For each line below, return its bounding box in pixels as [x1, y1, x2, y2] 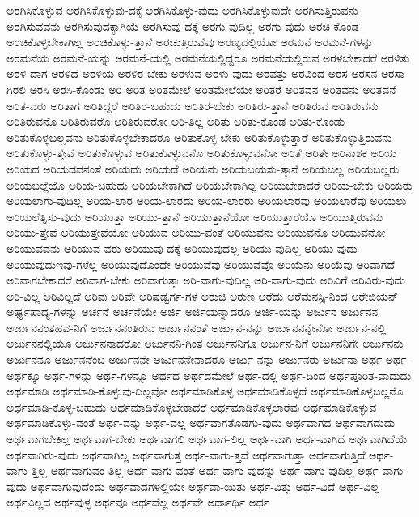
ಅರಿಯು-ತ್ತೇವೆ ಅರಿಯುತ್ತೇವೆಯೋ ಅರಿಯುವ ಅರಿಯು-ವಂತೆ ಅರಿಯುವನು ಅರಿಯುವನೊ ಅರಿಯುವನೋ [6, 224, 386, 241]
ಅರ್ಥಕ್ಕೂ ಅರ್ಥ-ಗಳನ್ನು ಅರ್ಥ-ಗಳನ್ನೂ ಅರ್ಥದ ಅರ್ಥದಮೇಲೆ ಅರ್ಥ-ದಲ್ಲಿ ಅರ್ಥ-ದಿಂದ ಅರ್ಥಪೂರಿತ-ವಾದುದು [6, 366, 412, 383]
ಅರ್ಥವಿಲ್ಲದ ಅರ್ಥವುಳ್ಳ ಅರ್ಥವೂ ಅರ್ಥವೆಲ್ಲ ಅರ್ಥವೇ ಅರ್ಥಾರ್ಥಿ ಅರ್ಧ [6, 493, 270, 511]
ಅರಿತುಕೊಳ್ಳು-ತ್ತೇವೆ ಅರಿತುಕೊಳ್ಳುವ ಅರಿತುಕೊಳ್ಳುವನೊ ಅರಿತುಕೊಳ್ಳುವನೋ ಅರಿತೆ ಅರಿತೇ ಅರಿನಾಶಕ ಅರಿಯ [6, 144, 397, 161]
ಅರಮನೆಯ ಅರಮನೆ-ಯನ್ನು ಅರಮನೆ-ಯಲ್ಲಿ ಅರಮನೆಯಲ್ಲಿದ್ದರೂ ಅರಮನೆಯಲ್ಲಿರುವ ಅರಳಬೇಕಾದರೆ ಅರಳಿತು [6, 49, 410, 66]
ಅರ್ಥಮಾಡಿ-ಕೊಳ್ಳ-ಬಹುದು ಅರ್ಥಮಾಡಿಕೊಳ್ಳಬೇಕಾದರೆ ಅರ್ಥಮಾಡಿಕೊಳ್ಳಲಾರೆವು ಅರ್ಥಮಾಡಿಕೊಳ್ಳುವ [6, 398, 377, 415]
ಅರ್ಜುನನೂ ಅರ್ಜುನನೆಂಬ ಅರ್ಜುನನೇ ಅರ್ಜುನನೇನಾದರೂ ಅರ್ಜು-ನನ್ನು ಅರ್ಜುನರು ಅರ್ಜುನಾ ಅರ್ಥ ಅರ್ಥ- [6, 351, 411, 368]
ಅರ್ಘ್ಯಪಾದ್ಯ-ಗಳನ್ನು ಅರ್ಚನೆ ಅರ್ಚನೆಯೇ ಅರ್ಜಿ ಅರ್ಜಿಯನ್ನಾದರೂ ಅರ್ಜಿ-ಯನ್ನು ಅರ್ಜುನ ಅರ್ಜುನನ [6, 303, 379, 320]
